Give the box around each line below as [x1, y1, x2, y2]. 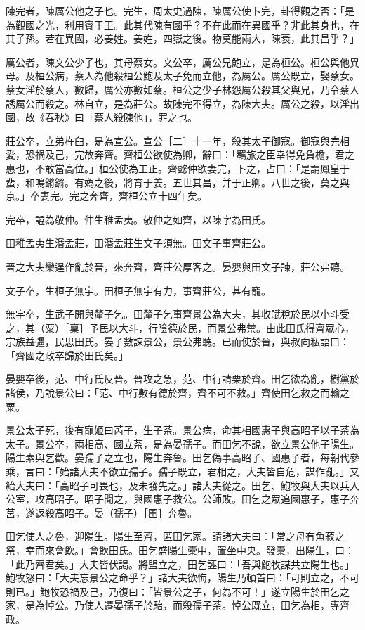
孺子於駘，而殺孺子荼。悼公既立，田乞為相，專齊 [123, 598, 350, 612]
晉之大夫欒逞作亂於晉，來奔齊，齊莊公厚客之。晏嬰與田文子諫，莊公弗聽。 [6, 259, 350, 274]
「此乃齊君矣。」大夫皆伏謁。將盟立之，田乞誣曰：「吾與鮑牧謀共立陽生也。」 [6, 556, 354, 571]
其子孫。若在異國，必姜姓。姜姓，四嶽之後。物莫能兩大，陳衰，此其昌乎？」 [6, 31, 359, 46]
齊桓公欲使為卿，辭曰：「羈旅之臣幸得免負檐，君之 [123, 147, 354, 162]
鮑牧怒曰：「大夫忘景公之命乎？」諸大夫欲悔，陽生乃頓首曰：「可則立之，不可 [6, 570, 359, 585]
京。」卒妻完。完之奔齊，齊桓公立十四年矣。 [6, 188, 207, 203]
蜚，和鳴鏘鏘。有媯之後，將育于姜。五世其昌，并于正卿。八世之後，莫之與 [6, 174, 350, 189]
